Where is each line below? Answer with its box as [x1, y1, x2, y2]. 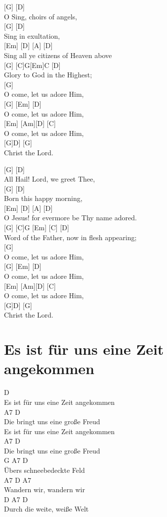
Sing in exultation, [4, 30, 60, 41]
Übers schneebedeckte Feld [4, 465, 85, 475]
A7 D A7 [4, 474, 32, 485]
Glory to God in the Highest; [4, 69, 92, 80]
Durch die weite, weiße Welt [4, 504, 89, 514]
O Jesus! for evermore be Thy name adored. [4, 212, 137, 223]
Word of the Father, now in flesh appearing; [4, 232, 137, 242]
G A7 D [4, 455, 28, 465]
